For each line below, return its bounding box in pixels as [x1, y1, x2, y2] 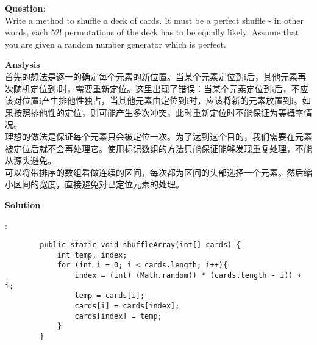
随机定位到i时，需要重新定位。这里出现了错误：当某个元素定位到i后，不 [13, 82, 300, 95]
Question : [5, 2, 46, 14]
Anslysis [5, 58, 40, 71]
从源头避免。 [5, 154, 56, 167]
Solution [5, 198, 41, 211]
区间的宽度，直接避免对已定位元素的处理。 [13, 178, 184, 191]
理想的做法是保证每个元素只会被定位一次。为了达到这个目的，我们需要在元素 [5, 129, 312, 142]
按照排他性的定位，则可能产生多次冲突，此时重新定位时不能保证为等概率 [13, 106, 304, 118]
